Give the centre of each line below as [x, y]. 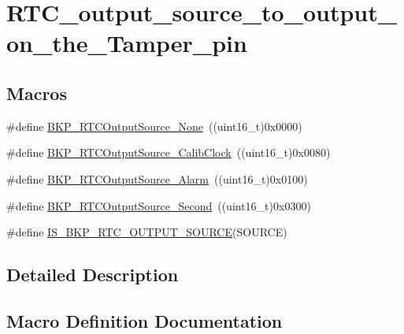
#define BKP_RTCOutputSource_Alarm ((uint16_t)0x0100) [157, 178]
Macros [37, 93]
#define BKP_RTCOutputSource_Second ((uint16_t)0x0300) [159, 205]
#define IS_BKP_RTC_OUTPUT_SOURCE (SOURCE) [147, 232]
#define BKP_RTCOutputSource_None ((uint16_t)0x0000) [154, 126]
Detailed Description [93, 275]
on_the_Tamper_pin [127, 43]
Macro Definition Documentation [145, 320]
